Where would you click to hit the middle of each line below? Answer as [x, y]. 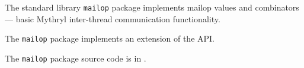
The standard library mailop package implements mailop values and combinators [152, 7]
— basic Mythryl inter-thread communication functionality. [113, 18]
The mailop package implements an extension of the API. [110, 38]
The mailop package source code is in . [76, 58]
